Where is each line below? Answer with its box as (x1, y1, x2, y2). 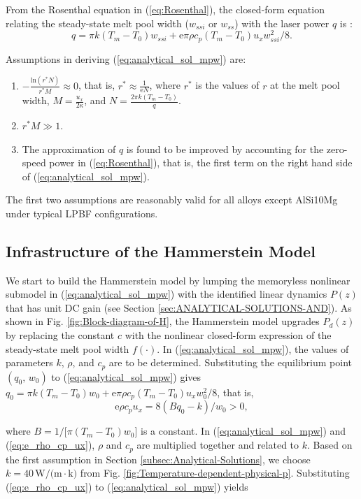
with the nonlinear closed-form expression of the (125, 328, 332, 342)
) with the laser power (234, 15, 330, 30)
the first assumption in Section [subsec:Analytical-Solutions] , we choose (6, 451, 311, 466)
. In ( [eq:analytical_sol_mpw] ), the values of (157, 341, 349, 356)
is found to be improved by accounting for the (126, 141, 324, 156)
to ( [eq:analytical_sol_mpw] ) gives (51, 369, 201, 384)
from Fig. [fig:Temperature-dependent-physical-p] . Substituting (80, 465, 350, 480)
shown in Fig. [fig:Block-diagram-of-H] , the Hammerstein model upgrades (6, 314, 320, 328)
